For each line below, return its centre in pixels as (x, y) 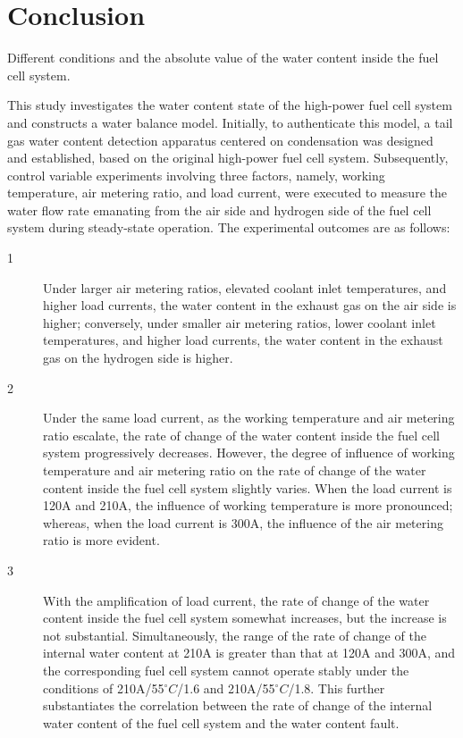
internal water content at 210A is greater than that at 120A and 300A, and (249, 653)
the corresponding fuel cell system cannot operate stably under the (226, 670)
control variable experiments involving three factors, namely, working (196, 175)
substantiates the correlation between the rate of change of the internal (238, 705)
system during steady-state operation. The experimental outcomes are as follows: (229, 227)
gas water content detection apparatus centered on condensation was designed (220, 140)
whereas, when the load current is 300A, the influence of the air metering (243, 522)
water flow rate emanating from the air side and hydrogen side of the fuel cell (219, 210)
